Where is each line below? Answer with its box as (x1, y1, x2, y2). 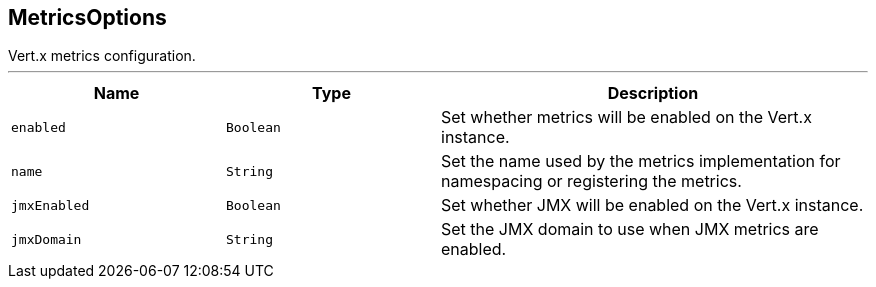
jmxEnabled (11, 197, 90, 213)
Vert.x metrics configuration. (8, 47, 196, 65)
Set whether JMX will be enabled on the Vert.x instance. (441, 195, 864, 216)
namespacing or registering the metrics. (441, 171, 742, 192)
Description (607, 83, 699, 104)
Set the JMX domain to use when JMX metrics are (441, 219, 819, 240)
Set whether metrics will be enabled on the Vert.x (441, 107, 812, 128)
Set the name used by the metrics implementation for (441, 151, 841, 172)
